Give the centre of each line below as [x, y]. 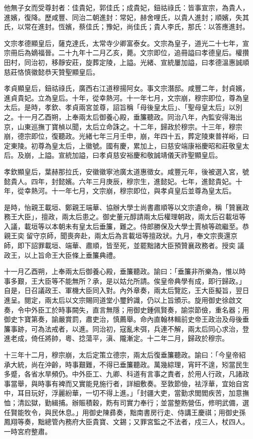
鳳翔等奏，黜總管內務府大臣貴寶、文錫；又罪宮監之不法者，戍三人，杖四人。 [126, 422]
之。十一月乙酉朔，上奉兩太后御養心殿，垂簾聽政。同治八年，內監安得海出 [123, 116]
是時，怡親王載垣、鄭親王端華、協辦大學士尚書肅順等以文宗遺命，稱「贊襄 [123, 207]
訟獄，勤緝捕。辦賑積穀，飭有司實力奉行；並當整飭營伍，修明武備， [133, 402]
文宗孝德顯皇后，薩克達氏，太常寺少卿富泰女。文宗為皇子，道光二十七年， [123, 43]
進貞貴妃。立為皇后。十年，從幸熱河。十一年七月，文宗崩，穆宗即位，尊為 [123, 97]
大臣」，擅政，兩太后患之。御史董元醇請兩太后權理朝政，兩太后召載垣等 [131, 217]
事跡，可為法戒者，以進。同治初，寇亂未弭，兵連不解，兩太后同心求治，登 [130, 328]
